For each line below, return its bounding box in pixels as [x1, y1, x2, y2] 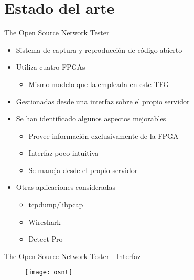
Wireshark [28, 216, 61, 227]
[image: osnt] [25, 269, 73, 276]
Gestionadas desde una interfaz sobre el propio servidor [16, 96, 190, 106]
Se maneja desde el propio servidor [28, 164, 138, 175]
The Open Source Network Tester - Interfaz [4, 250, 141, 261]
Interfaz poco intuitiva [28, 147, 99, 158]
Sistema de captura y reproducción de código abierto [16, 44, 182, 55]
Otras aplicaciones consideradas [16, 182, 116, 192]
